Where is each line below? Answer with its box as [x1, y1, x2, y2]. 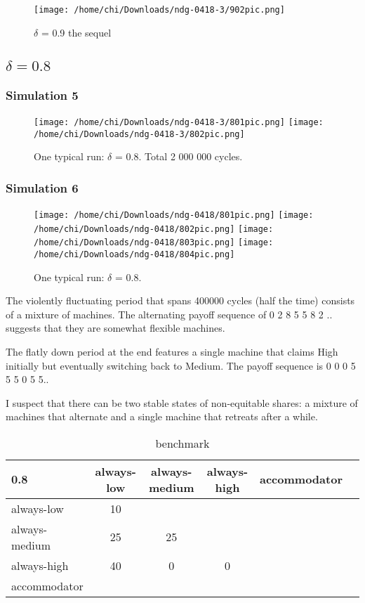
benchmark [155, 434, 210, 451]
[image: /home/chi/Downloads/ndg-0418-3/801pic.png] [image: [34, 117, 324, 127]
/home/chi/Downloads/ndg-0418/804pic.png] [34, 249, 235, 259]
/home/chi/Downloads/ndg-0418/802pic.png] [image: [34, 223, 274, 234]
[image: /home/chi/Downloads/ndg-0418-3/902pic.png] [34, 5, 285, 15]
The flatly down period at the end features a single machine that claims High [6, 344, 338, 358]
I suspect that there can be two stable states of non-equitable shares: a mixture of [6, 395, 358, 410]
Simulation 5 [6, 86, 79, 103]
